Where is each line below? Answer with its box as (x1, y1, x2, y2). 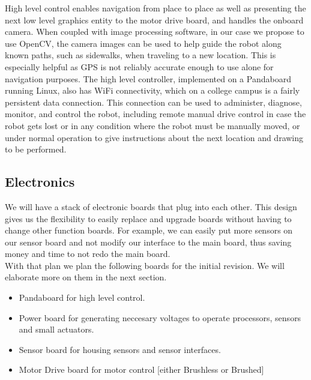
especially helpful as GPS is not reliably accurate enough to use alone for (5, 60, 274, 73)
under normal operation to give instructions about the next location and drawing (5, 131, 304, 143)
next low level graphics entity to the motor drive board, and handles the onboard (5, 13, 304, 26)
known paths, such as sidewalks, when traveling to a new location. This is (5, 49, 276, 61)
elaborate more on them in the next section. (5, 271, 167, 283)
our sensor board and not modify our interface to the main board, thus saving (5, 235, 292, 248)
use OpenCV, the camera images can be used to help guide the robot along (5, 37, 282, 49)
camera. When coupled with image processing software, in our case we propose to (5, 25, 304, 38)
